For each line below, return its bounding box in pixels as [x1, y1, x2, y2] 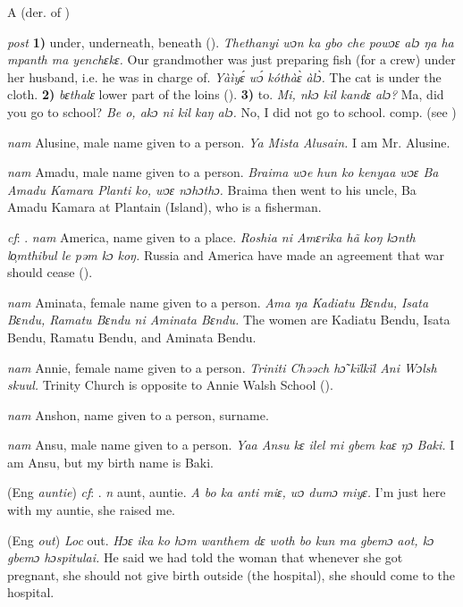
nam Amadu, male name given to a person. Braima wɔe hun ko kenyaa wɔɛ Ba [7, 163, 439, 181]
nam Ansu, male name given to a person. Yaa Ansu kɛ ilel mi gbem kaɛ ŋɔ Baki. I [7, 435, 455, 454]
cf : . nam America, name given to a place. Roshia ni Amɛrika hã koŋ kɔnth [7, 227, 416, 246]
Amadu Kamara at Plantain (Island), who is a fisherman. [7, 198, 322, 216]
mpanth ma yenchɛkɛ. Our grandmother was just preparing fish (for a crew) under [7, 50, 456, 69]
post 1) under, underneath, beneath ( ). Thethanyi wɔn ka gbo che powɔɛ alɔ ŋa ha [7, 32, 454, 51]
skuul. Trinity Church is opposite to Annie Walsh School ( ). [7, 375, 333, 394]
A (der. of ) [7, 3, 71, 21]
